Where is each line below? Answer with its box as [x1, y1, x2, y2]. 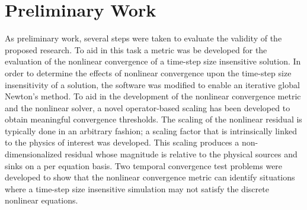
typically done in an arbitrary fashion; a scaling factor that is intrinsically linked [5, 124, 297, 137]
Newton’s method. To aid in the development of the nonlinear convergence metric [5, 90, 301, 102]
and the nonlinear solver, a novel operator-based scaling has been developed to [5, 101, 290, 114]
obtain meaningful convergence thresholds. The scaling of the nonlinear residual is [5, 113, 302, 125]
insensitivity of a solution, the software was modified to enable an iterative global [5, 78, 300, 91]
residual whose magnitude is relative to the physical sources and [65, 148, 298, 160]
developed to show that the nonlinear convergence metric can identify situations [5, 171, 295, 183]
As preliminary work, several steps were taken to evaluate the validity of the [5, 32, 282, 44]
